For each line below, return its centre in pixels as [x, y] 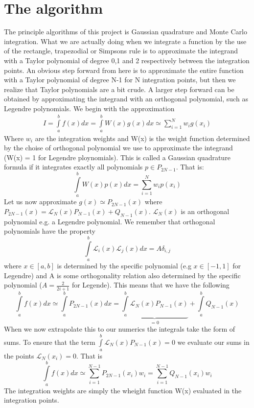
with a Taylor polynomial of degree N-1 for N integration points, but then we [120, 80]
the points [19, 355]
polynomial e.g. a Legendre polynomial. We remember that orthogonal [110, 221]
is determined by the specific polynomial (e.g [124, 266]
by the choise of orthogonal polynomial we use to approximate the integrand [118, 148]
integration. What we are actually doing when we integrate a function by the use [125, 41]
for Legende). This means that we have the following [150, 285]
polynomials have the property [50, 231]
